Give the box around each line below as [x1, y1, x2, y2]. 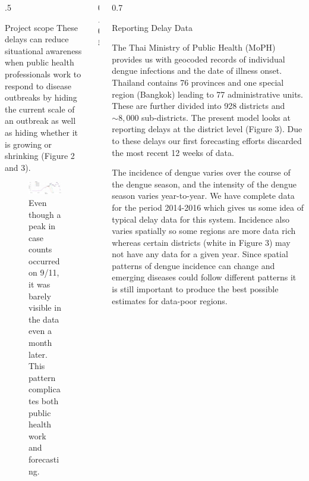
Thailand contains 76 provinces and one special [112, 76, 284, 88]
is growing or [5, 138, 52, 150]
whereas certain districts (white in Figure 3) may [112, 236, 291, 248]
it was [29, 278, 51, 291]
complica [29, 383, 61, 395]
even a [29, 324, 52, 337]
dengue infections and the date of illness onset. [112, 64, 282, 77]
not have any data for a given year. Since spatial [112, 248, 288, 260]
